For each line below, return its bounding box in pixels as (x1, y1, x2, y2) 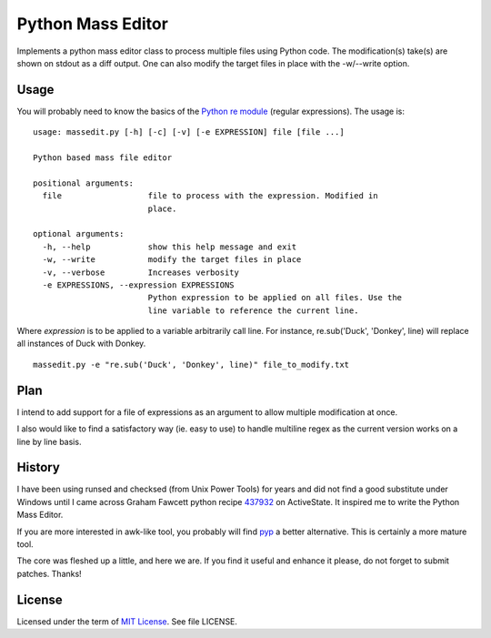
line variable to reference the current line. (147, 305, 359, 316)
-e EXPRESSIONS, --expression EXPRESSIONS (42, 279, 235, 290)
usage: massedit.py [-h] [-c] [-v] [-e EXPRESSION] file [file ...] (33, 127, 345, 137)
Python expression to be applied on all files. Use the (147, 292, 403, 303)
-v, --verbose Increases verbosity (42, 267, 240, 278)
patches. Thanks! (16, 568, 82, 579)
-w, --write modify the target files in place (42, 255, 302, 265)
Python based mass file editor (33, 153, 173, 163)
